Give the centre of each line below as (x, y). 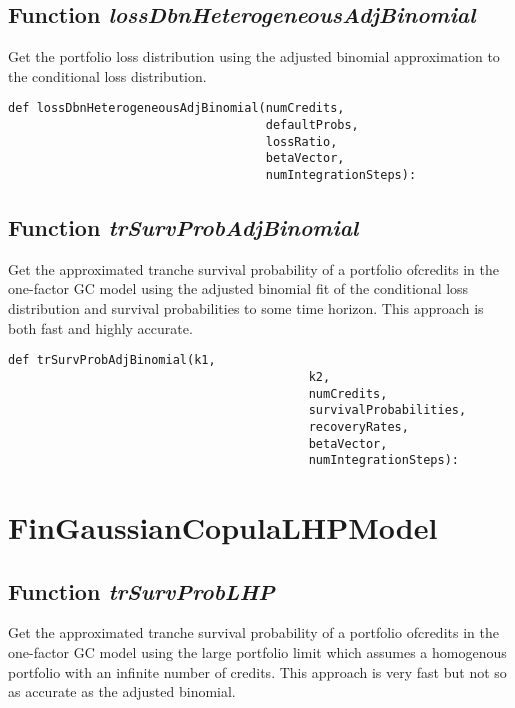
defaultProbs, (312, 125)
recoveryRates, (358, 426)
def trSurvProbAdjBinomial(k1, (112, 360)
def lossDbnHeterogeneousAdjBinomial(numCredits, (176, 108)
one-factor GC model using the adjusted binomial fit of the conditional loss (238, 288)
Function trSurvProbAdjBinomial (183, 227)
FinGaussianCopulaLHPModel (223, 527)
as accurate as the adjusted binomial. (122, 691)
